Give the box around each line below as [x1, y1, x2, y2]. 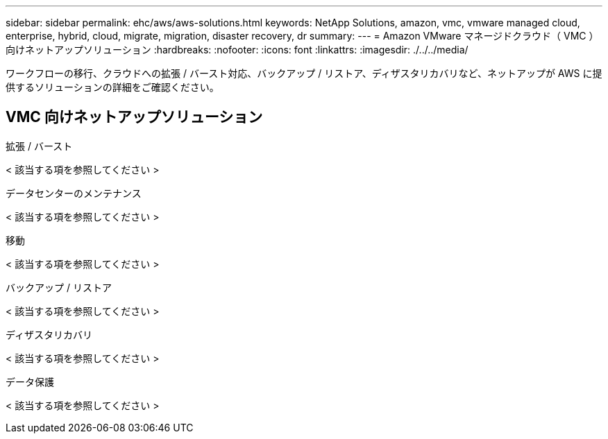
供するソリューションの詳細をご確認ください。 [6, 81, 219, 93]
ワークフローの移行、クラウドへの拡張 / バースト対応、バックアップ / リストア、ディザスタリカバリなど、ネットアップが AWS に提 [6, 67, 602, 79]
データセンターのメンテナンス [6, 187, 142, 199]
